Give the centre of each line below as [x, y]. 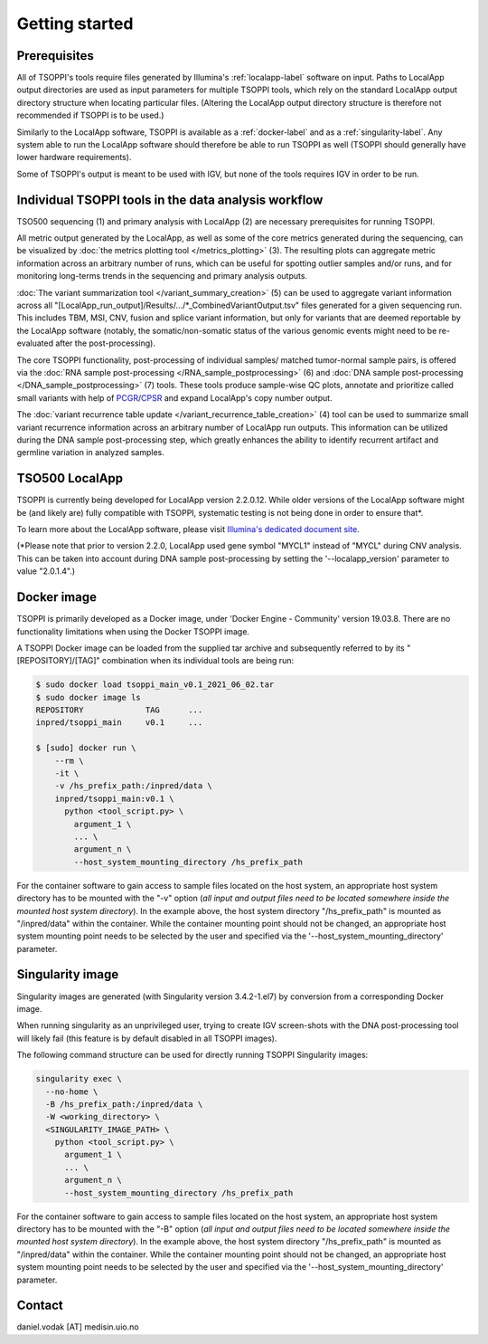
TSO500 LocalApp [70, 478]
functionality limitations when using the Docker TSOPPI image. [133, 631]
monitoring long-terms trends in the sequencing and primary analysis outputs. [162, 276]
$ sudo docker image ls [89, 697]
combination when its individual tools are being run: [197, 661]
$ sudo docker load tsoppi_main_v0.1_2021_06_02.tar [155, 685]
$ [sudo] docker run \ [86, 748]
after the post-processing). [105, 343]
